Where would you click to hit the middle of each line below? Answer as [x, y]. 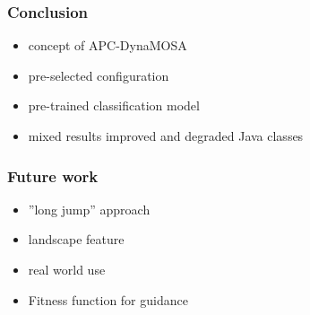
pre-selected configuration [99, 75]
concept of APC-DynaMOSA [108, 45]
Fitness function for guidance [108, 299]
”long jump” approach [89, 209]
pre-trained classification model [114, 105]
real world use [67, 269]
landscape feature [76, 239]
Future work [53, 175]
